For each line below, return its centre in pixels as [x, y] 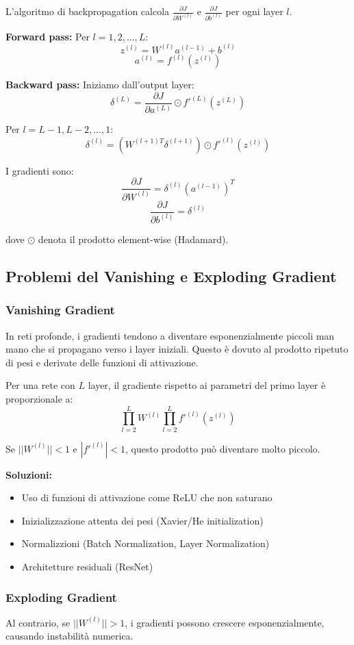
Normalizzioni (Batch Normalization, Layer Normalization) [146, 543]
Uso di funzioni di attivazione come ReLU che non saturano [147, 497]
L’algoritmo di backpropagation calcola [88, 11]
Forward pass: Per [48, 36]
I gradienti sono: [40, 170]
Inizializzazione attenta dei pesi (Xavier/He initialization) [142, 520]
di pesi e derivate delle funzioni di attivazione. [102, 362]
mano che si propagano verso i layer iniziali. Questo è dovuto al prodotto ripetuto [177, 349]
